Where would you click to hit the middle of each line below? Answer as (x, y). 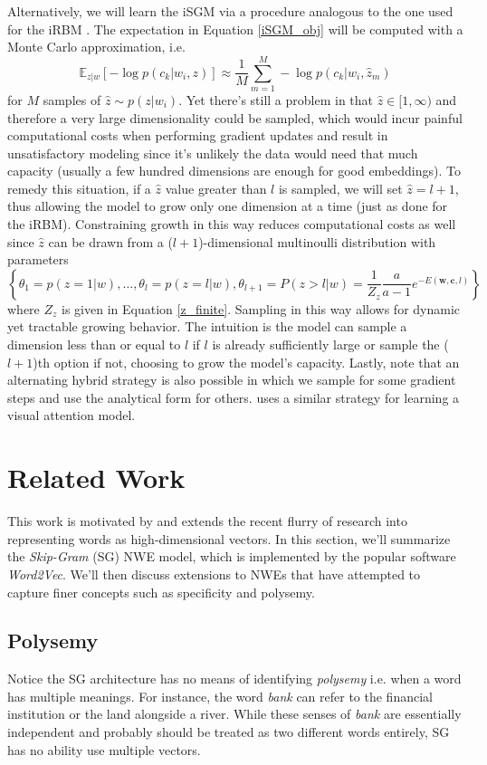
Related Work (96, 478)
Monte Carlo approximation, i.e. (96, 47)
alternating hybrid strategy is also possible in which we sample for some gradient (232, 380)
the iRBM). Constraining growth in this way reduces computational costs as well (232, 224)
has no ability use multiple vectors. (104, 749)
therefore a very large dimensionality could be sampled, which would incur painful (235, 117)
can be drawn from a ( (110, 241)
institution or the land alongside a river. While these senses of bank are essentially (234, 714)
